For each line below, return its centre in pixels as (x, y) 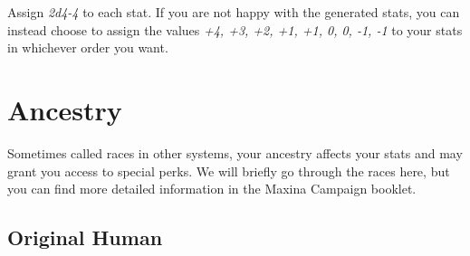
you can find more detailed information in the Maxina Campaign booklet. (212, 189)
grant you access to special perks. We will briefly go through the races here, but (229, 171)
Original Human (85, 237)
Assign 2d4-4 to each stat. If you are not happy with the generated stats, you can (234, 12)
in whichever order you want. (88, 47)
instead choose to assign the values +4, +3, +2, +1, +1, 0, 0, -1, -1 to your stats (235, 29)
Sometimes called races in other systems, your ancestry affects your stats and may (235, 152)
